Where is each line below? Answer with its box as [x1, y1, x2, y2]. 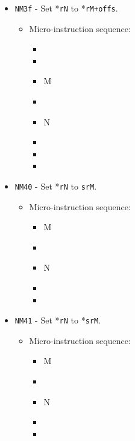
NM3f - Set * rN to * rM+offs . [14, 2, 118, 14]
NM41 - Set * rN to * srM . [14, 314, 101, 327]
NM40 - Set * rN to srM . [14, 180, 97, 192]
